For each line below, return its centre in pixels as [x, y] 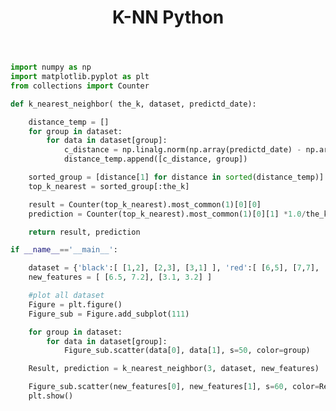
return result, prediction [84, 232]
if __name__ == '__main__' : [64, 250]
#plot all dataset [66, 296]
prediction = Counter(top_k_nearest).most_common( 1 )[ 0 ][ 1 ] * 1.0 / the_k [178, 214]
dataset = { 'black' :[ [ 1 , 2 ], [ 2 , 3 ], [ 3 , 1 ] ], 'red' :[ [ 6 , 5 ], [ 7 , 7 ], [174, 268]
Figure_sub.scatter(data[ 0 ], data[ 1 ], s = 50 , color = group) [187, 351]
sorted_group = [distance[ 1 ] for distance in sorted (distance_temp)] [176, 177]
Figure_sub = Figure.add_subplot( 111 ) [109, 314]
